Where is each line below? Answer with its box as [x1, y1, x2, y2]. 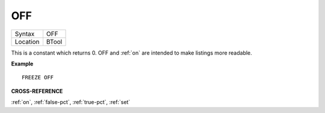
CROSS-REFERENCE [11, 87, 63, 94]
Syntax [14, 29, 35, 38]
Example [11, 60, 34, 67]
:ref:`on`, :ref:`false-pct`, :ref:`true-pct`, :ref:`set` [11, 99, 131, 106]
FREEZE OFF [22, 74, 54, 81]
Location [14, 37, 40, 46]
